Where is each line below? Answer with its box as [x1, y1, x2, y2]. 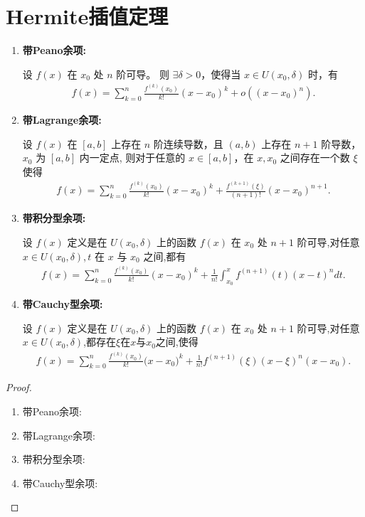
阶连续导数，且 [153, 136, 223, 151]
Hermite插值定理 [6, 1, 169, 31]
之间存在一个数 [280, 150, 350, 165]
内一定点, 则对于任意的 [79, 150, 186, 165]
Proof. [6, 380, 32, 395]
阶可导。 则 [116, 66, 169, 81]
